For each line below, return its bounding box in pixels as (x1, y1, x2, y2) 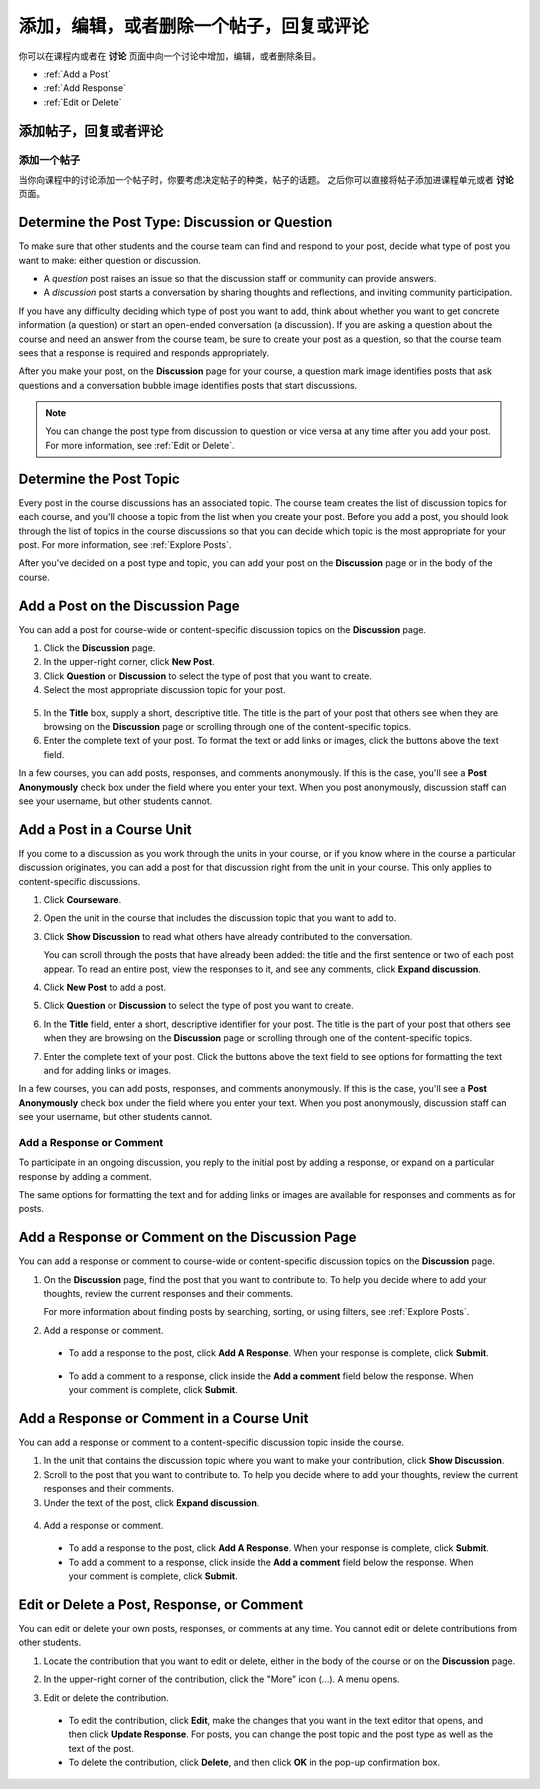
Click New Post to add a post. (43, 981, 167, 993)
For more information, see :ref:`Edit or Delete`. (45, 439, 235, 451)
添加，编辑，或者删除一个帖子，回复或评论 (18, 15, 370, 37)
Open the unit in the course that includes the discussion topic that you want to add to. (43, 912, 397, 924)
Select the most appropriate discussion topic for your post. (43, 684, 286, 696)
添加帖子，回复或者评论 (18, 122, 164, 139)
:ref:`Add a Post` (43, 68, 112, 80)
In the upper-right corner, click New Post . (43, 656, 215, 668)
